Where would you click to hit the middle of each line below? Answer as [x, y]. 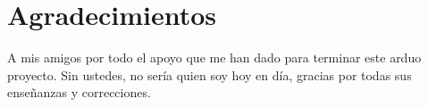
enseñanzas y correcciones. [79, 92]
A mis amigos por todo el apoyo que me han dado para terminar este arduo [214, 58]
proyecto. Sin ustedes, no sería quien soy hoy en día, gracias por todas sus [210, 74]
